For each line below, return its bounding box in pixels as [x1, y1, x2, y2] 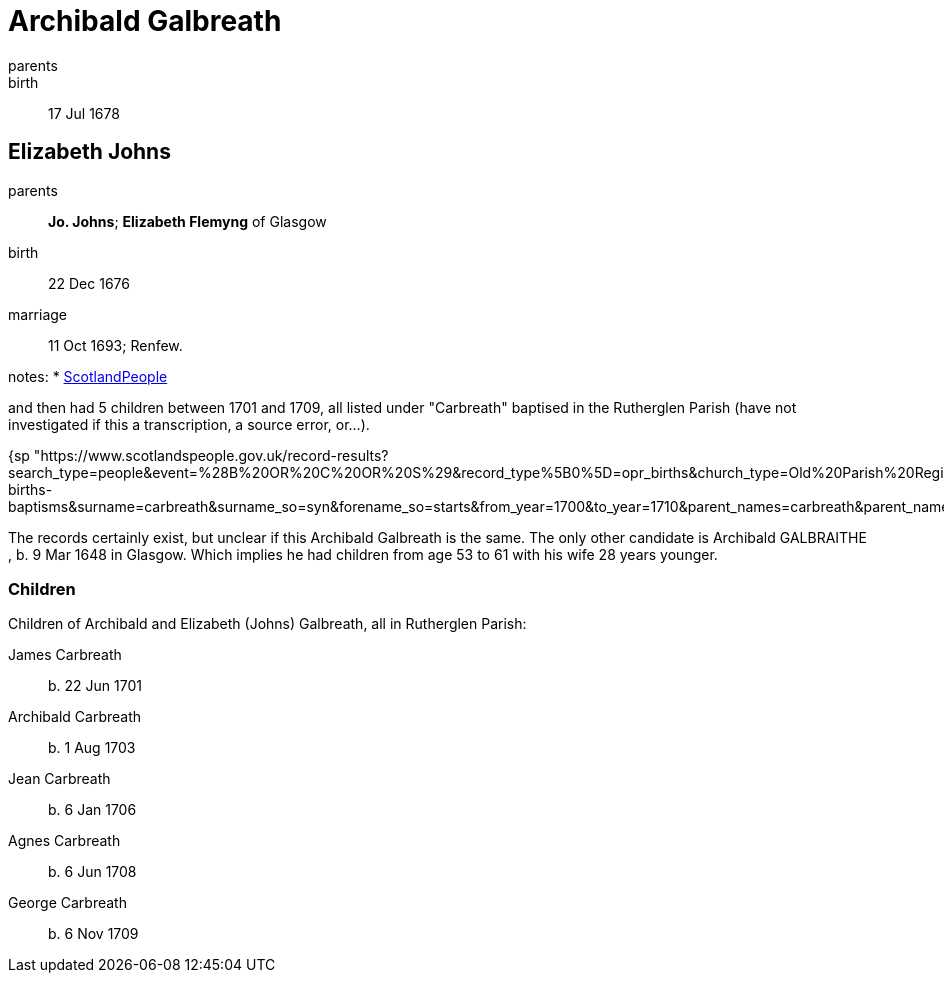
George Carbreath [8, 894, 127, 912]
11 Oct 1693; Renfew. [48, 336, 183, 354]
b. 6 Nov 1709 [48, 925, 139, 943]
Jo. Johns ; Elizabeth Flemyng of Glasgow [48, 212, 327, 230]
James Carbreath [8, 646, 122, 664]
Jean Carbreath [8, 770, 111, 788]
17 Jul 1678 [48, 104, 120, 122]
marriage [8, 305, 68, 323]
